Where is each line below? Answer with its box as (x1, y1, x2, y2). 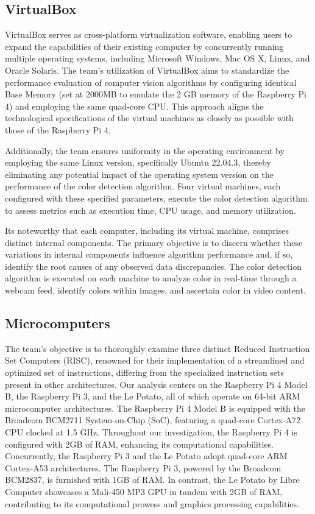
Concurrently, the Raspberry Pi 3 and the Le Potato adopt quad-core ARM (5, 449, 288, 462)
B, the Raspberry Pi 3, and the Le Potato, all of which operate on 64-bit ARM (5, 390, 300, 403)
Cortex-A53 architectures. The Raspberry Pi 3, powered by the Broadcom (5, 461, 281, 474)
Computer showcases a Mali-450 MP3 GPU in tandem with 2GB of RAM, (5, 485, 283, 498)
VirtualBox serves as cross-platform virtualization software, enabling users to (5, 28, 292, 41)
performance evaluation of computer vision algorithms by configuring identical (5, 76, 297, 88)
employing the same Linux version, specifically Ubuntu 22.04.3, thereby (5, 156, 271, 169)
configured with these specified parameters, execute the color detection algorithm (5, 191, 308, 204)
